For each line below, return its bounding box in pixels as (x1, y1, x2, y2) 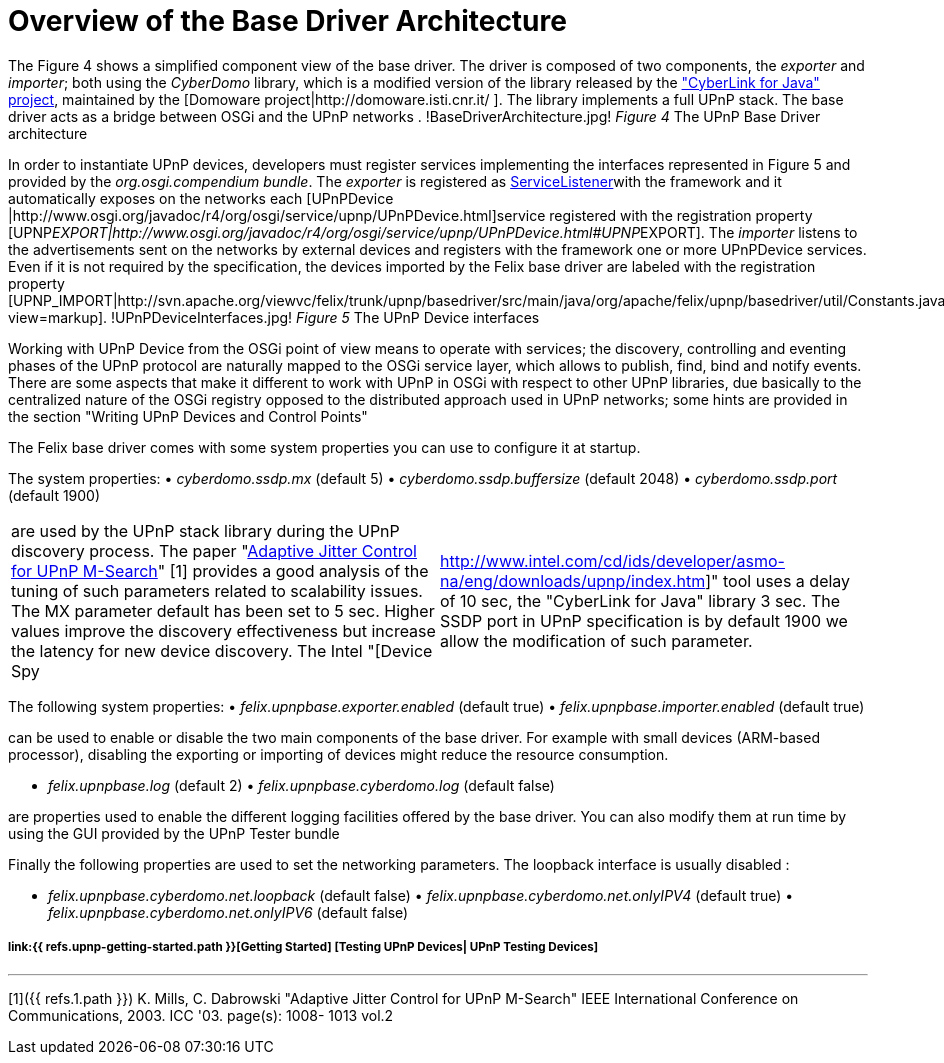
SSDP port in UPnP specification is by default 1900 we (440, 610, 848, 631)
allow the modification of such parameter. (440, 630, 753, 651)
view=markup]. (8, 308, 108, 326)
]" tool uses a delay (705, 570, 851, 591)
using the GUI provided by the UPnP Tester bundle (8, 824, 340, 842)
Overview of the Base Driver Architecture (8, 4, 567, 38)
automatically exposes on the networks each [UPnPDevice (8, 189, 394, 207)
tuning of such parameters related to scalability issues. (11, 580, 423, 601)
